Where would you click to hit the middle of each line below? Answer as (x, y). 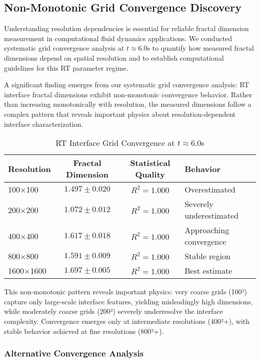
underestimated (211, 216)
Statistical (150, 163)
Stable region (207, 256)
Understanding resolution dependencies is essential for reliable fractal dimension (126, 28)
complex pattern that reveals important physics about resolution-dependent (120, 114)
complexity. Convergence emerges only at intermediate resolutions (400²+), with (127, 321)
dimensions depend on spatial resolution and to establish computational (114, 57)
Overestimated (210, 190)
